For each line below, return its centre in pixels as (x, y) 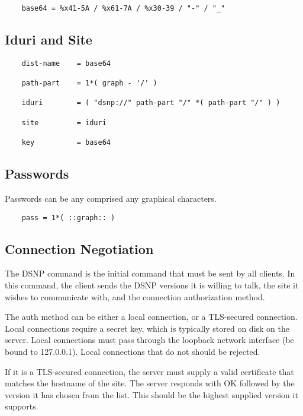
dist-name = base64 (66, 63)
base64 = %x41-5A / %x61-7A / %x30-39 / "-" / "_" (123, 8)
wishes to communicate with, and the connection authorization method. (135, 296)
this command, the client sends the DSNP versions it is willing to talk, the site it (152, 285)
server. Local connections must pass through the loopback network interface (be (149, 340)
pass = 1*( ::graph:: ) (68, 217)
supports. (22, 406)
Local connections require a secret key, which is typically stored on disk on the (147, 328)
